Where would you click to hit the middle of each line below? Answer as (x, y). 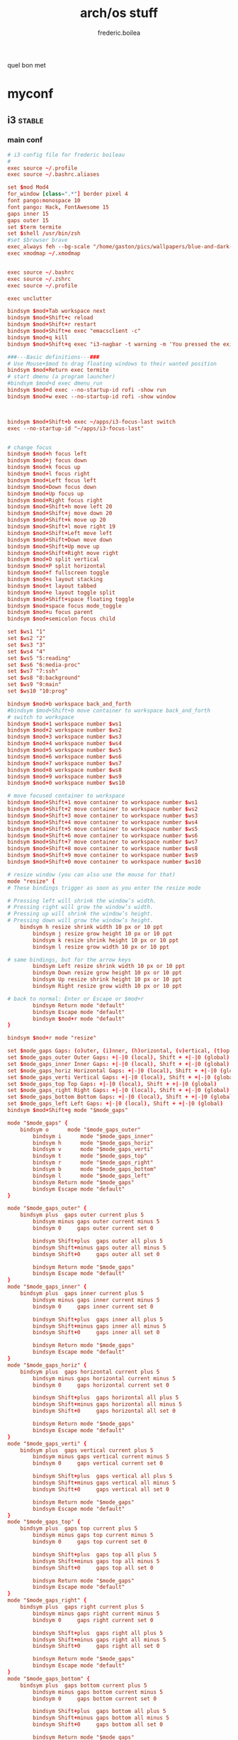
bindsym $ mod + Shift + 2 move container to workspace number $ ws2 (103, 809)
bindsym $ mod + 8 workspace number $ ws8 (64, 770)
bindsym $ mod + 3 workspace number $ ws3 (64, 737)
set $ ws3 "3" (27, 645)
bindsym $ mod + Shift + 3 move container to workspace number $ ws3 (103, 815)
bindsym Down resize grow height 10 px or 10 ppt (107, 973)
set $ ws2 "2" (27, 639)
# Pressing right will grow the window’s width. (80, 907)
